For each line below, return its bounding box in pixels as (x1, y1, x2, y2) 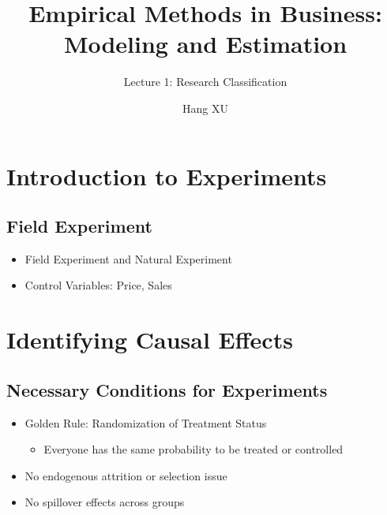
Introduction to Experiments (6, 159, 327, 192)
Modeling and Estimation (63, 28, 348, 60)
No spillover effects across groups (24, 494, 185, 510)
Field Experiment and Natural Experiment (24, 250, 232, 267)
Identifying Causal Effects (6, 323, 293, 356)
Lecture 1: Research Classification (123, 73, 287, 90)
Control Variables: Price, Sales (24, 277, 172, 293)
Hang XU (182, 99, 228, 116)
